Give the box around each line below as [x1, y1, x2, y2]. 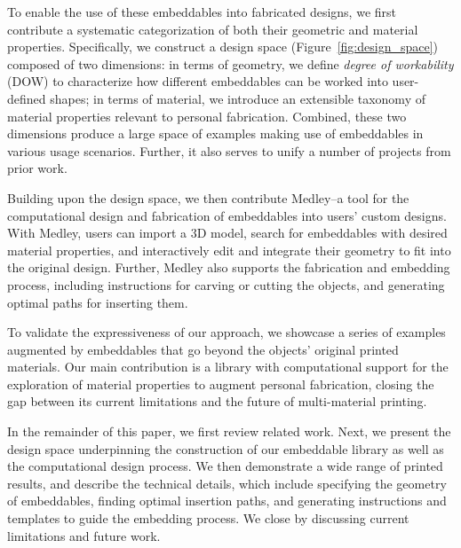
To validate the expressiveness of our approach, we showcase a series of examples [7, 323, 446, 341]
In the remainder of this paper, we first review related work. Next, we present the [7, 422, 451, 441]
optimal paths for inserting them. [7, 293, 188, 311]
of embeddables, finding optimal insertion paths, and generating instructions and [7, 491, 447, 510]
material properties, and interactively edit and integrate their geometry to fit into [7, 240, 451, 259]
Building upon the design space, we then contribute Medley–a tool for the [7, 188, 409, 207]
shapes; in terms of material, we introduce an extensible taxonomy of [50, 89, 425, 107]
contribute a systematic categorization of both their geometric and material [7, 20, 418, 38]
